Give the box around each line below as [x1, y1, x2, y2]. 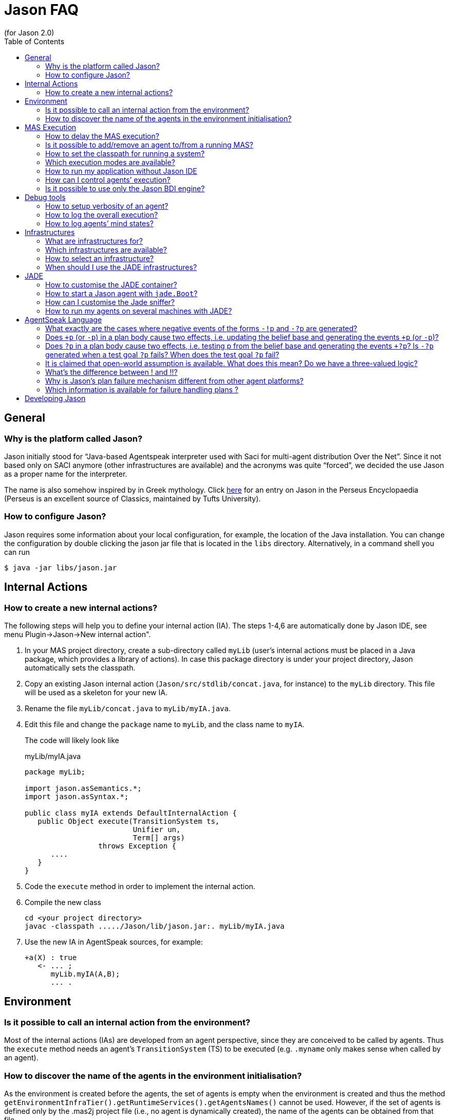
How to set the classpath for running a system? [45, 149, 205, 158]
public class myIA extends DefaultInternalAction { [25, 808, 237, 817]
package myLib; [25, 767, 86, 776]
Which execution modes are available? [45, 157, 175, 167]
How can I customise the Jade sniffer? [45, 297, 175, 306]
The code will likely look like [25, 735, 119, 745]
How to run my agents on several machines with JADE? [45, 306, 232, 315]
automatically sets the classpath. [25, 663, 136, 672]
